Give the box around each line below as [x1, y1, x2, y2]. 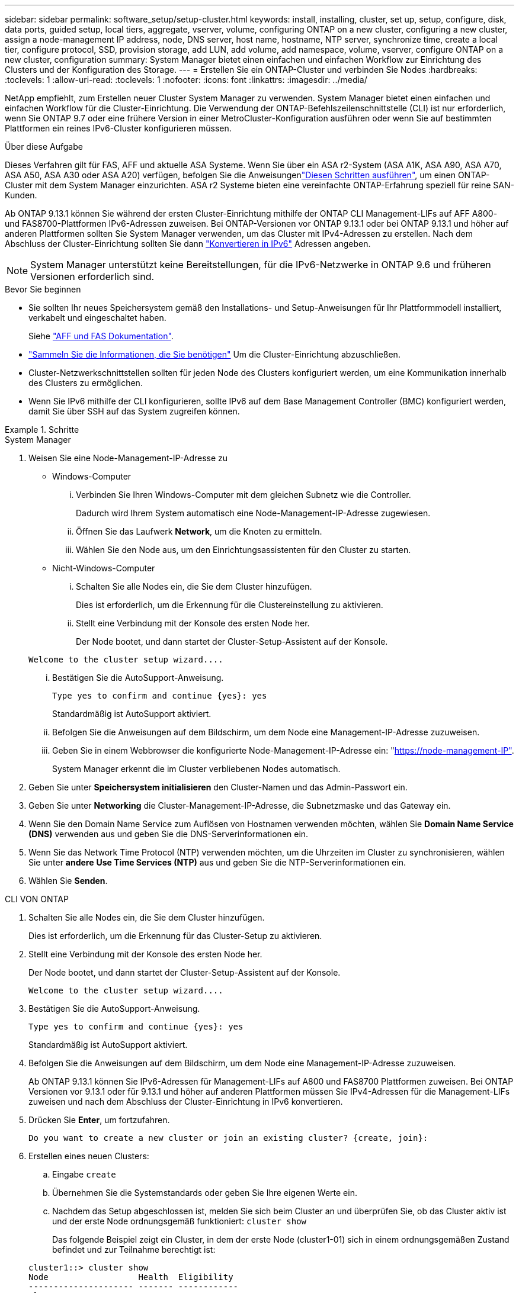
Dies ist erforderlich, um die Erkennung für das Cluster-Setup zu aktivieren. [28, 931, 322, 941]
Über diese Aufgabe [5, 141, 83, 152]
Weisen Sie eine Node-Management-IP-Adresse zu [28, 453, 228, 463]
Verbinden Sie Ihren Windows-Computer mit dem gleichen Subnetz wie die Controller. [76, 490, 411, 500]
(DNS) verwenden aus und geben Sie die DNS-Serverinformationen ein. [28, 829, 309, 839]
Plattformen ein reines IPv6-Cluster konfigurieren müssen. [5, 123, 232, 133]
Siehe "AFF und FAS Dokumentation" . [28, 331, 174, 341]
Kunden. [5, 190, 37, 200]
